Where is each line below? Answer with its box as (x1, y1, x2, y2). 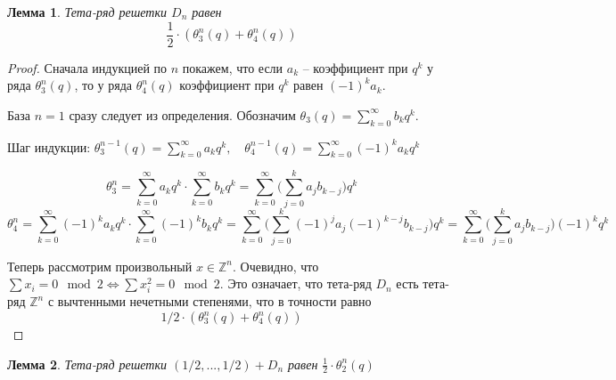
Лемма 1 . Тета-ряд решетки (7, 3, 168, 20)
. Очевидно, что (233, 256, 319, 275)
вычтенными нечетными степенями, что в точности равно (57, 292, 372, 311)
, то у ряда (74, 76, 133, 94)
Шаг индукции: (7, 137, 91, 156)
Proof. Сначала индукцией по (7, 58, 168, 77)
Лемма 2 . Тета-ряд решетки (7, 354, 168, 373)
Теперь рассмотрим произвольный (7, 256, 193, 275)
